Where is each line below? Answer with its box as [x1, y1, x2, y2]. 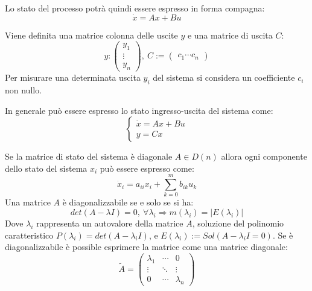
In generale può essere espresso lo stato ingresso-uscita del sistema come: [5, 104, 273, 116]
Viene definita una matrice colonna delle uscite [5, 28, 178, 41]
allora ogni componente [221, 150, 307, 163]
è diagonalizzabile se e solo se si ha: [62, 196, 194, 208]
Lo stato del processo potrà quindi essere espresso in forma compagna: [5, 2, 265, 14]
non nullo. [5, 83, 42, 96]
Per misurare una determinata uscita [5, 71, 141, 84]
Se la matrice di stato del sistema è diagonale [5, 150, 173, 163]
